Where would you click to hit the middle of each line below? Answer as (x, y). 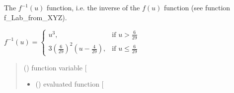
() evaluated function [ (70, 84)
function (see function (197, 7)
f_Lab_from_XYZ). (36, 17)
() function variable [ (55, 67)
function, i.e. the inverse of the (93, 7)
